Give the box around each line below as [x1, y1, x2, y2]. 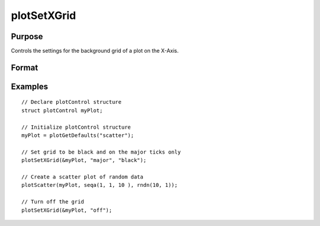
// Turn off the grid [21, 199, 84, 205]
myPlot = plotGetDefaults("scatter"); [21, 132, 135, 139]
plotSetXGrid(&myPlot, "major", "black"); [21, 157, 147, 164]
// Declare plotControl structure [21, 98, 121, 106]
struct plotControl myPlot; [21, 107, 103, 114]
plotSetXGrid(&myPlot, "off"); [21, 206, 113, 214]
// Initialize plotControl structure [21, 123, 132, 130]
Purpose [11, 31, 43, 42]
